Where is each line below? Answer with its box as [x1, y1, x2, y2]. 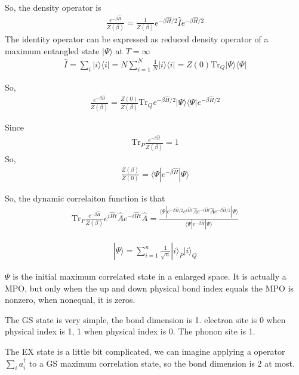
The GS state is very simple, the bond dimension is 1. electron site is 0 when [5, 313, 286, 326]
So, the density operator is [5, 1, 101, 13]
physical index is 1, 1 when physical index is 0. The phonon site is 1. [5, 325, 255, 337]
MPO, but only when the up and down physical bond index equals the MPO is [5, 281, 294, 294]
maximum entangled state [5, 44, 100, 57]
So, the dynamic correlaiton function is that [5, 191, 165, 204]
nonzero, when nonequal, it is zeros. [5, 293, 135, 306]
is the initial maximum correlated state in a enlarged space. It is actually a [13, 270, 286, 283]
